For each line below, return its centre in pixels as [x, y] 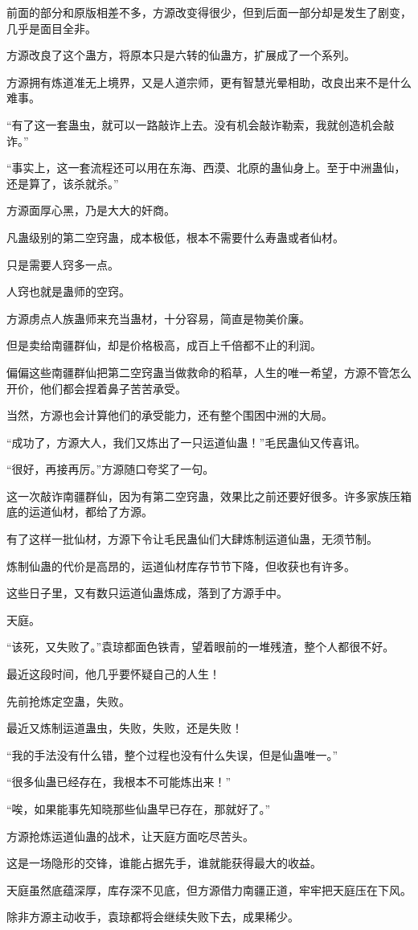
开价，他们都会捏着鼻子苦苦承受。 [96, 388]
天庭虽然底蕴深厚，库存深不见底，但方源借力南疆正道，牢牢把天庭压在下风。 [209, 889]
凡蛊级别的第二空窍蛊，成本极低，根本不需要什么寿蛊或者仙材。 [175, 237]
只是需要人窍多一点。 [63, 264]
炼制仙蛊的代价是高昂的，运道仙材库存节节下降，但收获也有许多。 [181, 565]
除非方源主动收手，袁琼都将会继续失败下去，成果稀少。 [153, 917]
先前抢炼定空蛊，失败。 [68, 701]
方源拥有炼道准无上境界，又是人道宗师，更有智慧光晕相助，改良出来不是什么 [209, 82]
